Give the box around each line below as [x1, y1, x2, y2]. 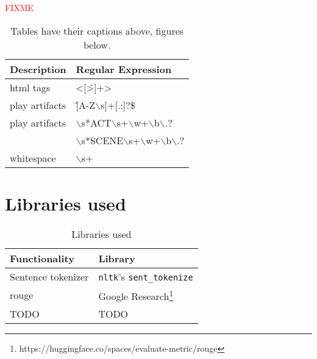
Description [10, 61, 66, 76]
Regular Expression [76, 61, 172, 76]
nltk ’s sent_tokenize [98, 269, 193, 284]
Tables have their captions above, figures [10, 23, 184, 38]
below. [83, 37, 111, 52]
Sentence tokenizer [10, 269, 89, 284]
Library [98, 251, 135, 265]
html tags [10, 80, 51, 94]
